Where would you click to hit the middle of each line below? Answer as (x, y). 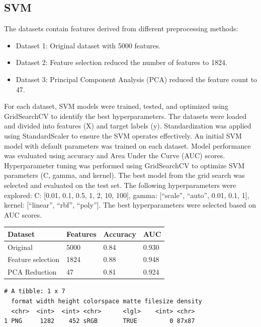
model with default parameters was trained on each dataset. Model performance (127, 145)
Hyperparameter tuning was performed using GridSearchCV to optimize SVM (124, 165)
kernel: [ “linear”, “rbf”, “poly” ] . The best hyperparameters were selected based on (130, 205)
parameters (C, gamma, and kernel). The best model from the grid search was (124, 175)
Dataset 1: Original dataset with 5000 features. (88, 45)
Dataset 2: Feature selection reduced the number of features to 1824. (121, 62)
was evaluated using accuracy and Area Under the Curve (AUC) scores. (115, 155)
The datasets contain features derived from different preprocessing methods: (121, 28)
